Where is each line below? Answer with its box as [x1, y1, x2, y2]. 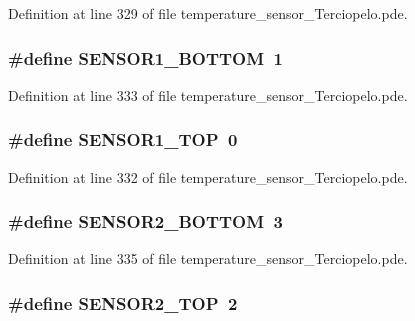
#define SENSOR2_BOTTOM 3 [8, 209, 283, 234]
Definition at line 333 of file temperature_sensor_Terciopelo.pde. [8, 84, 408, 105]
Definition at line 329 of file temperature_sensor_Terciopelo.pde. [8, 3, 408, 23]
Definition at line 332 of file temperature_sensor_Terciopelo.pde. [8, 166, 408, 187]
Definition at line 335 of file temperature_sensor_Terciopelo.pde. [8, 248, 408, 269]
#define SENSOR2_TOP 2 [8, 290, 238, 315]
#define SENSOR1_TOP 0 [8, 127, 238, 152]
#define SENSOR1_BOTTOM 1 [8, 45, 283, 70]
